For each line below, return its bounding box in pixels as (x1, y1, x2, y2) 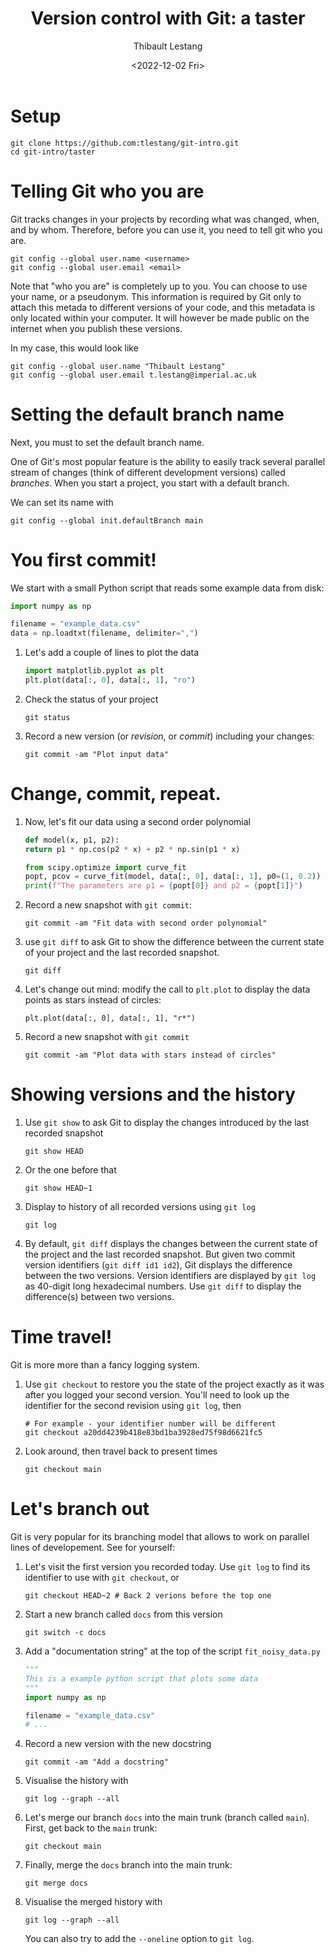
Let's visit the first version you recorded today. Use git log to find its (24, 1561, 311, 1572)
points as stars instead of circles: (24, 994, 162, 1006)
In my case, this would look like (10, 342, 139, 354)
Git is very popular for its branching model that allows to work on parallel (10, 1531, 310, 1542)
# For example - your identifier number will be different (24, 1419, 277, 1429)
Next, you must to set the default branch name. (10, 436, 205, 448)
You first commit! (10, 548, 157, 571)
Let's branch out (10, 1498, 150, 1521)
